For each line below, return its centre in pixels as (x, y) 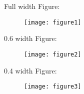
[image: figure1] (53, 22)
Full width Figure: (32, 6)
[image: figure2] (53, 54)
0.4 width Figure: (30, 70)
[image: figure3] (53, 87)
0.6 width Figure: (30, 38)
